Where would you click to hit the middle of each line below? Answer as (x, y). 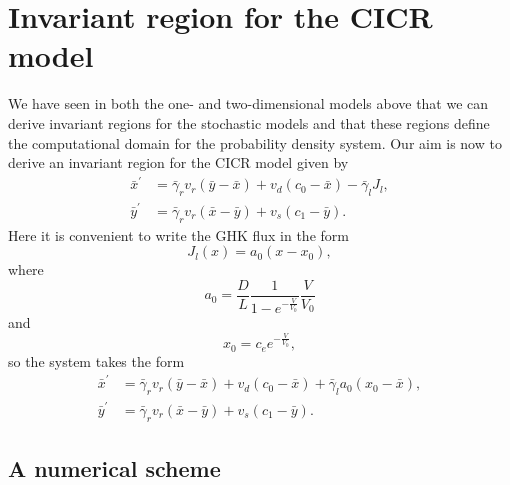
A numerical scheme (114, 467)
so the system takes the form (96, 360)
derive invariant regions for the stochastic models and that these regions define (249, 122)
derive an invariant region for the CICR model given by (178, 162)
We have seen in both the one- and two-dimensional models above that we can (248, 103)
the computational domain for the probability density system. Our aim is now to (255, 142)
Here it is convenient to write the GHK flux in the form (178, 234)
